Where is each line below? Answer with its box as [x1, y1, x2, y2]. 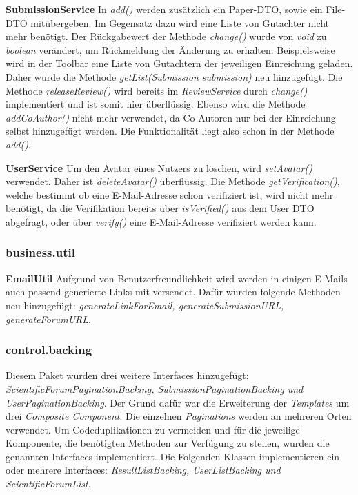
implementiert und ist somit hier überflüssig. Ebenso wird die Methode [6, 97, 306, 111]
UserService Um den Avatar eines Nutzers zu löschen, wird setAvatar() [6, 160, 312, 175]
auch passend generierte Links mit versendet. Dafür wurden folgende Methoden [6, 284, 341, 299]
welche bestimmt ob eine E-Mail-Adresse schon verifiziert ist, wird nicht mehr [6, 187, 334, 202]
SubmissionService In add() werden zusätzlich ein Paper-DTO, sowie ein [6, 2, 323, 16]
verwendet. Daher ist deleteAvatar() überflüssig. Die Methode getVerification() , [6, 174, 340, 188]
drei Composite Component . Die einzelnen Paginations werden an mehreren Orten [6, 409, 352, 423]
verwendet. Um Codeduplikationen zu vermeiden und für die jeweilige [6, 422, 300, 436]
